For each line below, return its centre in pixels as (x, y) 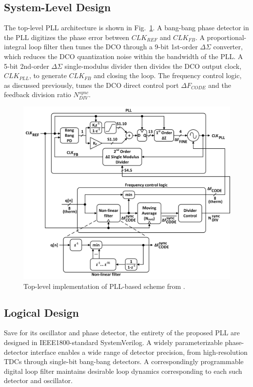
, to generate (48, 75)
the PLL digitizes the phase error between (67, 37)
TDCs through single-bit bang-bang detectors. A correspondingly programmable (124, 361)
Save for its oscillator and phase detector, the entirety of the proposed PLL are (122, 333)
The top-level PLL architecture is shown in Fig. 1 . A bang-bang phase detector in (126, 28)
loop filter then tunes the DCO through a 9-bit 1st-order (113, 47)
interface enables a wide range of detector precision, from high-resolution (139, 352)
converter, (228, 47)
